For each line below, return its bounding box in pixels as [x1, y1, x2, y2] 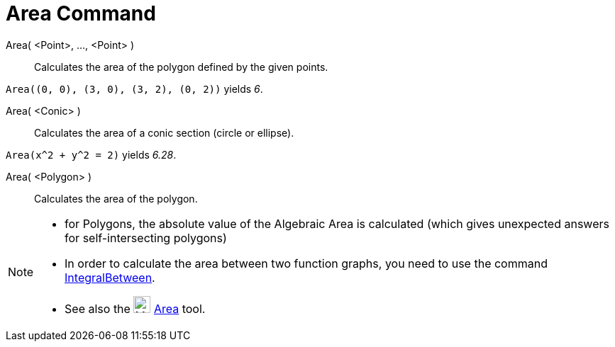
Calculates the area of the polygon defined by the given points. [34, 60, 328, 73]
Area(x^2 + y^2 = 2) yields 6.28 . [6, 148, 177, 161]
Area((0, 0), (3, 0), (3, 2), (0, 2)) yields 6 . [6, 82, 263, 95]
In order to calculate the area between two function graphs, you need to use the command [65, 256, 548, 271]
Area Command [6, 1, 156, 25]
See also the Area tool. [65, 301, 206, 316]
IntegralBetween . [65, 270, 155, 285]
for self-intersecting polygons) [65, 230, 227, 245]
